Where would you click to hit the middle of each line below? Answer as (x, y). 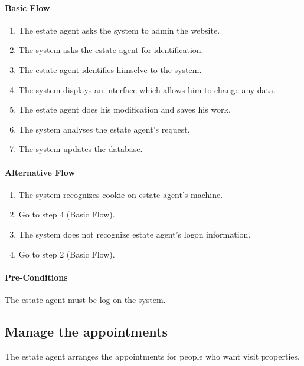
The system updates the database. (81, 149)
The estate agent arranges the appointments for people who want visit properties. (152, 356)
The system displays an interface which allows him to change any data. (147, 89)
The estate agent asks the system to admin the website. (119, 30)
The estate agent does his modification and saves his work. (125, 109)
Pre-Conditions (36, 277)
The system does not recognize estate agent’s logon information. (135, 234)
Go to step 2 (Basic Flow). (67, 254)
